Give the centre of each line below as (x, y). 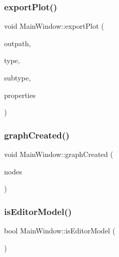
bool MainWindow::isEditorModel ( (60, 230)
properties (20, 95)
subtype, (17, 77)
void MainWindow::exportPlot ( (54, 26)
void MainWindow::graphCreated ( (59, 154)
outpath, (18, 43)
